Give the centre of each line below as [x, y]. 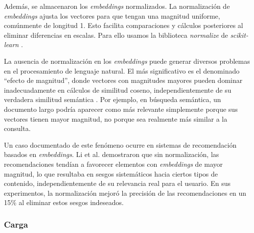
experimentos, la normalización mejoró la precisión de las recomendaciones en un [125, 193]
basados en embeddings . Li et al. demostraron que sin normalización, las [112, 154]
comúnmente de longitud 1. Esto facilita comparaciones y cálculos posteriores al [124, 25]
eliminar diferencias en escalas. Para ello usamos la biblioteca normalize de [116, 35]
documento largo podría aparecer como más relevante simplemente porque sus [121, 109]
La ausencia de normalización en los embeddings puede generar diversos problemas [127, 61]
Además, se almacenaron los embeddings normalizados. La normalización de [117, 6]
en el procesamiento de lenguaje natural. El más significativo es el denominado [122, 70]
